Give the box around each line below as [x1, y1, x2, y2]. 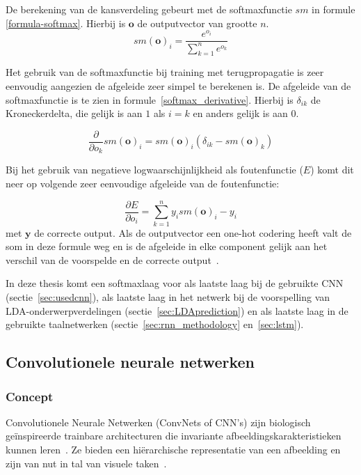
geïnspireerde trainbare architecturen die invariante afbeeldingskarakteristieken [6, 428, 342, 443]
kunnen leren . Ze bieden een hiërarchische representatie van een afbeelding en [6, 442, 341, 457]
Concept [6, 387, 54, 405]
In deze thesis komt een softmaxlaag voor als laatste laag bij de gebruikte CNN [6, 276, 344, 290]
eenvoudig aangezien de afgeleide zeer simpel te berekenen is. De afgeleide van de [6, 79, 351, 93]
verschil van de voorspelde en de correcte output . [6, 252, 219, 267]
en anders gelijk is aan [193, 106, 288, 120]
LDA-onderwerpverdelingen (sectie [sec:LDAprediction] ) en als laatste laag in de [6, 303, 348, 318]
